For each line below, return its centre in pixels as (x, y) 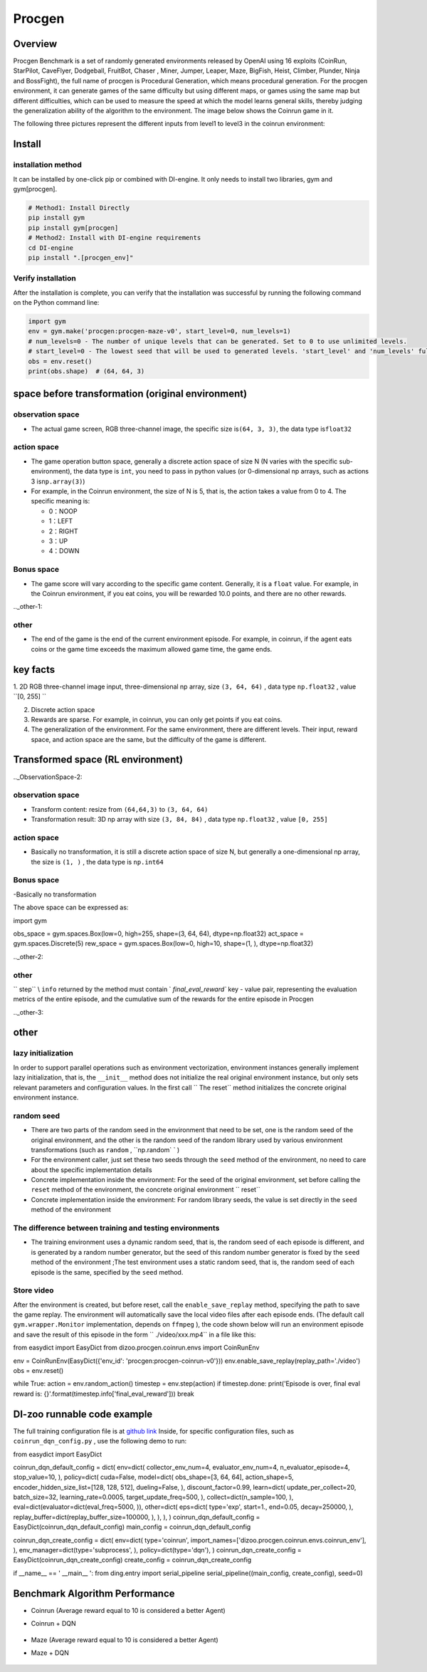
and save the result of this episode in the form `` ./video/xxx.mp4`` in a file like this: (135, 1334)
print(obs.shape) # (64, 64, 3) (86, 371)
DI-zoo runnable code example (83, 1414)
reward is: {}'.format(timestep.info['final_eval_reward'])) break (104, 1394)
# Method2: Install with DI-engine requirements (115, 238)
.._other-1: (28, 607)
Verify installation (44, 278)
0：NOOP (63, 511)
